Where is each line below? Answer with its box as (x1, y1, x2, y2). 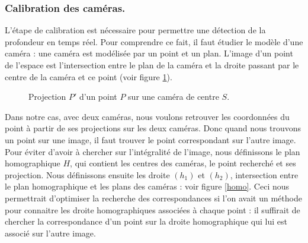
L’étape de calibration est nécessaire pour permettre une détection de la (5, 24, 266, 36)
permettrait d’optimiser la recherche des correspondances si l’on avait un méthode (5, 191, 302, 204)
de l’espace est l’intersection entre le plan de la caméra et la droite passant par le (5, 59, 299, 71)
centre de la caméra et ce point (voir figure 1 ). (5, 70, 172, 83)
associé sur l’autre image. (5, 226, 96, 239)
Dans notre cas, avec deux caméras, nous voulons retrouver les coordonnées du (5, 110, 290, 122)
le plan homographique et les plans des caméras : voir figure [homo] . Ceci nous (5, 180, 290, 192)
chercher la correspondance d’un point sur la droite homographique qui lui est (5, 215, 287, 228)
